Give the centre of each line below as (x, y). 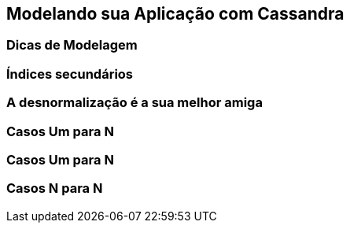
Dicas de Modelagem (72, 45)
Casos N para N (55, 188)
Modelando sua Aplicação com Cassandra (175, 14)
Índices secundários (70, 74)
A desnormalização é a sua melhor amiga (134, 103)
